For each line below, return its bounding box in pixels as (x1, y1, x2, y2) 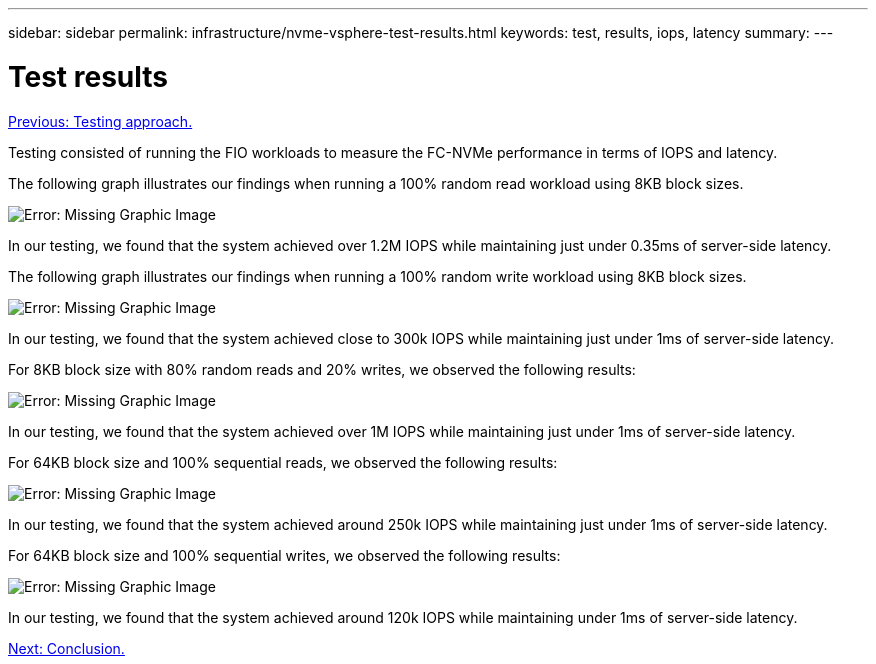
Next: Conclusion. (8, 639, 125, 657)
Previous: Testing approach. (8, 112, 193, 130)
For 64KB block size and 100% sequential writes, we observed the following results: (8, 546, 561, 564)
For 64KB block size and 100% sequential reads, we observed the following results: (8, 453, 558, 471)
